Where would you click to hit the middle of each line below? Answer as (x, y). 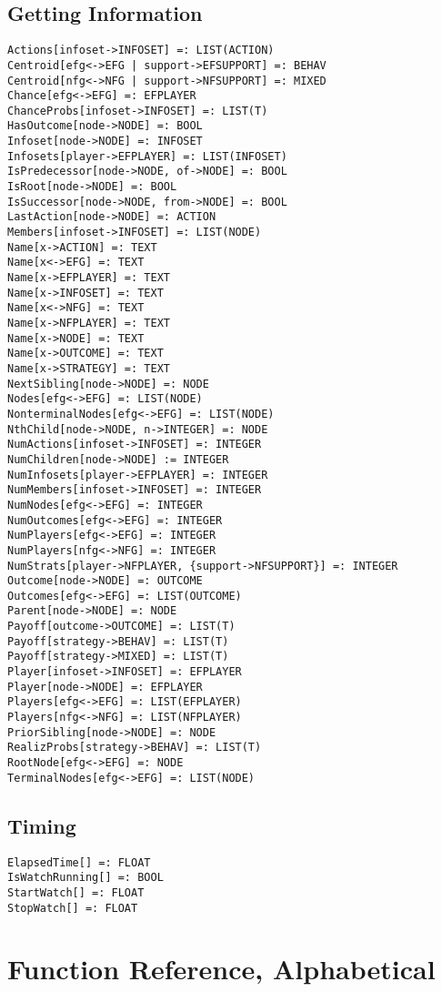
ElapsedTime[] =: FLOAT (79, 862)
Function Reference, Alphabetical (221, 969)
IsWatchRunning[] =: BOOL (85, 878)
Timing (42, 825)
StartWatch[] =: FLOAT (76, 892)
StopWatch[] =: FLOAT (73, 908)
